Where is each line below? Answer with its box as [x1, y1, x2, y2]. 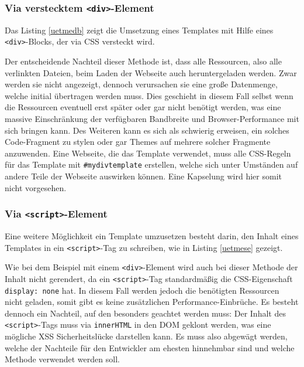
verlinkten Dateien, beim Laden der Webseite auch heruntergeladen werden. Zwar [5, 66, 297, 79]
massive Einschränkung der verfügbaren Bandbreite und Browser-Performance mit [5, 113, 299, 124]
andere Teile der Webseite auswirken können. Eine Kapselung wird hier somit [5, 170, 282, 182]
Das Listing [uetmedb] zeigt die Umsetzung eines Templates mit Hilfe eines [5, 23, 274, 36]
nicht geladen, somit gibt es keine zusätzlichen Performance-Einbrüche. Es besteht [5, 295, 299, 308]
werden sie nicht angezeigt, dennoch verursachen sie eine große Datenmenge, [5, 78, 278, 90]
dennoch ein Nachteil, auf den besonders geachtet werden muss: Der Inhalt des [5, 307, 286, 319]
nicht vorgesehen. [5, 181, 67, 193]
